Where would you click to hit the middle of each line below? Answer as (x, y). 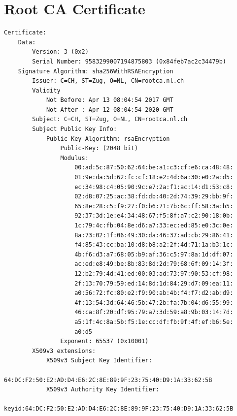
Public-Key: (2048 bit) (99, 148)
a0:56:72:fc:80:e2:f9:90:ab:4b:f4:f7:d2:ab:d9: (154, 293)
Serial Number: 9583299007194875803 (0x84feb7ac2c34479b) (129, 61)
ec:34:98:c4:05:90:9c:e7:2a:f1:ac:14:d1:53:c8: (154, 187)
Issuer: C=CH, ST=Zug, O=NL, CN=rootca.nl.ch (108, 81)
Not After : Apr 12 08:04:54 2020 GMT (110, 110)
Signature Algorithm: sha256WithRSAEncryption (96, 71)
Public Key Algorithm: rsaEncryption (108, 139)
